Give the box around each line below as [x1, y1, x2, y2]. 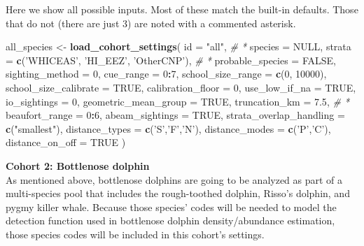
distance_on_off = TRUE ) [6, 135, 126, 150]
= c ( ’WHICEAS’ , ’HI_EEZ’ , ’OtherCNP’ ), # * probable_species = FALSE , [6, 52, 336, 67]
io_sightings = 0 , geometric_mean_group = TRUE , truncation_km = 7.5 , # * [6, 94, 350, 108]
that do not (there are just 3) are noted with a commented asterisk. [6, 15, 296, 30]
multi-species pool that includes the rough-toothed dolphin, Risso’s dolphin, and [6, 186, 350, 201]
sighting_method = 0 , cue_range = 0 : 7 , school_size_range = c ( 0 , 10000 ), [6, 66, 327, 81]
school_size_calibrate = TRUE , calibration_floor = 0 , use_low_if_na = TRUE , [6, 80, 356, 94]
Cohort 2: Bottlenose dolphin [6, 158, 150, 173]
